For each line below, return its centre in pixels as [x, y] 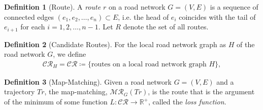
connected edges [29, 16]
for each [33, 27]
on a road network [137, 7]
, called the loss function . [187, 102]
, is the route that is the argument [201, 91]
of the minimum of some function [56, 102]
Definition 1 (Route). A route [53, 7]
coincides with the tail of [217, 16]
